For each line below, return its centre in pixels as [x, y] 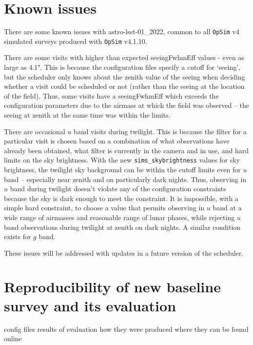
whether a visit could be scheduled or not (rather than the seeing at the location [124, 86]
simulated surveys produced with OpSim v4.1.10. [76, 41]
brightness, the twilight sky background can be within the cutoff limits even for [122, 170]
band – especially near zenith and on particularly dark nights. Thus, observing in [125, 179]
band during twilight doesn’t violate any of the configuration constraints [118, 189]
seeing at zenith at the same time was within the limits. [87, 115]
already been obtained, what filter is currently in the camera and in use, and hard [126, 150]
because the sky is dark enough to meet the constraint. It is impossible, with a [121, 198]
